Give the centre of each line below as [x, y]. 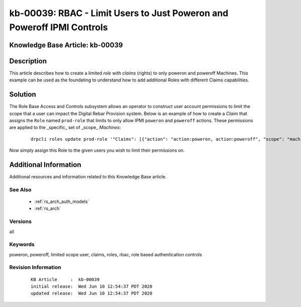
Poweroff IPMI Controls [58, 27]
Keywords [22, 245]
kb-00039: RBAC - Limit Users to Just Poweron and [119, 13]
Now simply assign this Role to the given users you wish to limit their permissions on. [97, 150]
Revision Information [35, 267]
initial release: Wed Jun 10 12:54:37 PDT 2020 [92, 286]
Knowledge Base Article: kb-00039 [66, 45]
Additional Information [45, 165]
